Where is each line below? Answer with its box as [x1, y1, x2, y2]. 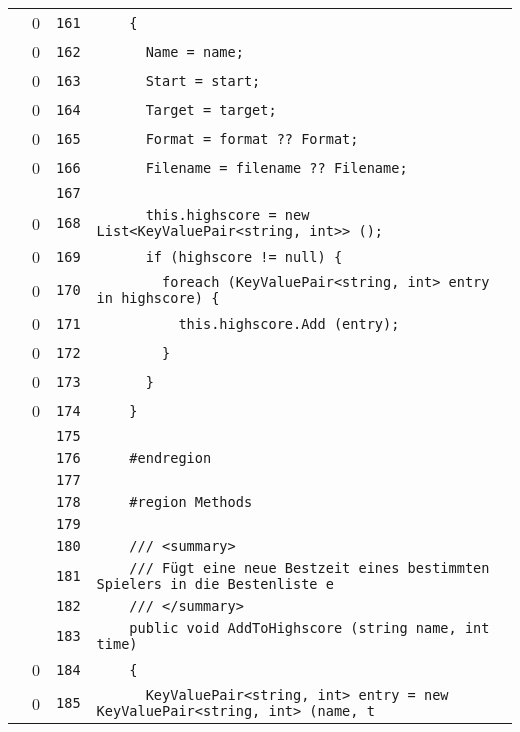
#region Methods [129, 494, 253, 510]
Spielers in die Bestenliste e [96, 576, 334, 592]
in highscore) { [96, 290, 220, 306]
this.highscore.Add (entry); [178, 315, 400, 332]
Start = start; [145, 72, 261, 89]
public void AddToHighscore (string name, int [129, 620, 490, 636]
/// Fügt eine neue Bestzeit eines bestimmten [129, 560, 490, 576]
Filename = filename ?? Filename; [145, 159, 408, 176]
